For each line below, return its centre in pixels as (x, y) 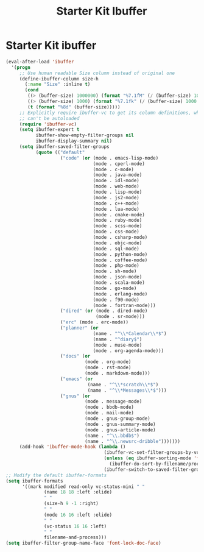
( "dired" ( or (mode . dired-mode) (104, 311)
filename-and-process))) (76, 537)
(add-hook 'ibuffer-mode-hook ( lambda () (72, 447)
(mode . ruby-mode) (118, 221)
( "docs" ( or (75, 356)
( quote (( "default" (60, 152)
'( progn (21, 67)
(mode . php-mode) (116, 266)
